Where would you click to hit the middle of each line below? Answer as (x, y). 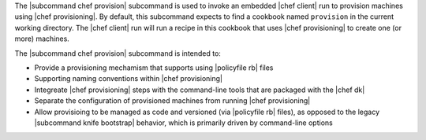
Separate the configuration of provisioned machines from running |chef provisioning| (172, 101)
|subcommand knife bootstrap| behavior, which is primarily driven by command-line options (183, 123)
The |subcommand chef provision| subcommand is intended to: (118, 53)
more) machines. (42, 39)
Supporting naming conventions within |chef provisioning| (128, 79)
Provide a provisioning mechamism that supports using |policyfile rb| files (154, 68)
